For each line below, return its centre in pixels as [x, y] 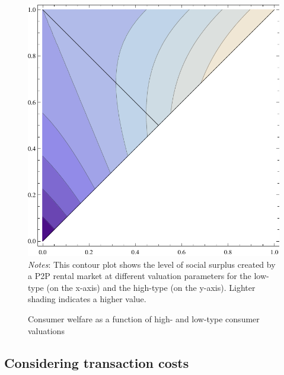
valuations [46, 330]
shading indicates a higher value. [87, 299]
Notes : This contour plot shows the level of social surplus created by [152, 264]
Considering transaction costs [97, 362]
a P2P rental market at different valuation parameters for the [140, 276]
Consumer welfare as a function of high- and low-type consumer [144, 318]
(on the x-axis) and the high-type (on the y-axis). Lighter [151, 287]
